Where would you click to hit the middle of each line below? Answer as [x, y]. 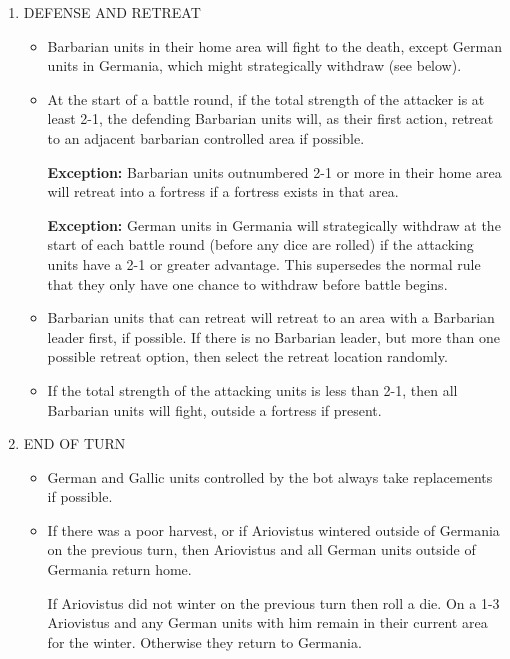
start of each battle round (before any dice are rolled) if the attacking [260, 244]
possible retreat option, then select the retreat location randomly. [247, 356]
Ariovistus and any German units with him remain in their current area [267, 622]
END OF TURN [74, 443]
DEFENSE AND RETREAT [112, 12]
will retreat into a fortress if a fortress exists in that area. [223, 191]
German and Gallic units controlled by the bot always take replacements [270, 476]
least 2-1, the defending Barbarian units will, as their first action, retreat [270, 118]
